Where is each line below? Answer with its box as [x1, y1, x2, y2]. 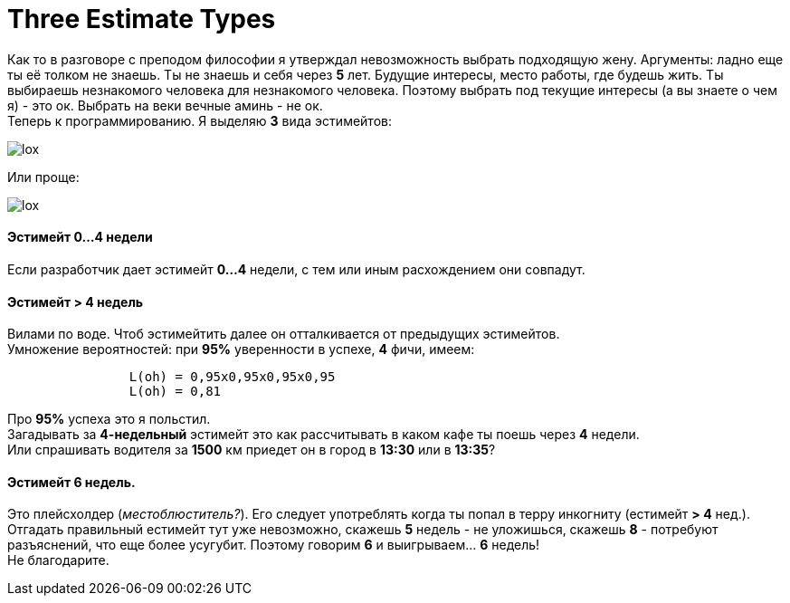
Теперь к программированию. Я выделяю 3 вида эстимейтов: [7, 112, 392, 129]
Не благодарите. [7, 552, 109, 569]
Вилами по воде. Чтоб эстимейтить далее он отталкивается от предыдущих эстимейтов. [7, 326, 560, 342]
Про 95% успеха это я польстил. [7, 411, 211, 427]
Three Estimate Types [7, 4, 276, 34]
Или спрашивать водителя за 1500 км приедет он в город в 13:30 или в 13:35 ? [7, 442, 496, 458]
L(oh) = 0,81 [128, 384, 222, 399]
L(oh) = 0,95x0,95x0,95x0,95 [128, 369, 336, 385]
